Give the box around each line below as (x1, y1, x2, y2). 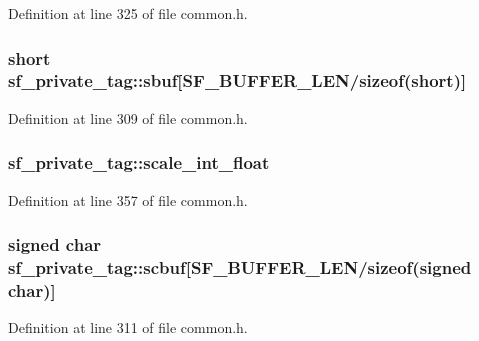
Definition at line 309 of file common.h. (8, 107, 248, 128)
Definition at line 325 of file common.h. (8, 3, 248, 23)
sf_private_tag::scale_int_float (8, 150, 270, 175)
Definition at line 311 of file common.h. (8, 317, 248, 338)
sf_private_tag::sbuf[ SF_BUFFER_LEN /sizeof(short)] (8, 68, 467, 93)
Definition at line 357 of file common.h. (8, 189, 248, 210)
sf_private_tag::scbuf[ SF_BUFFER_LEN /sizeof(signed (8, 254, 472, 279)
